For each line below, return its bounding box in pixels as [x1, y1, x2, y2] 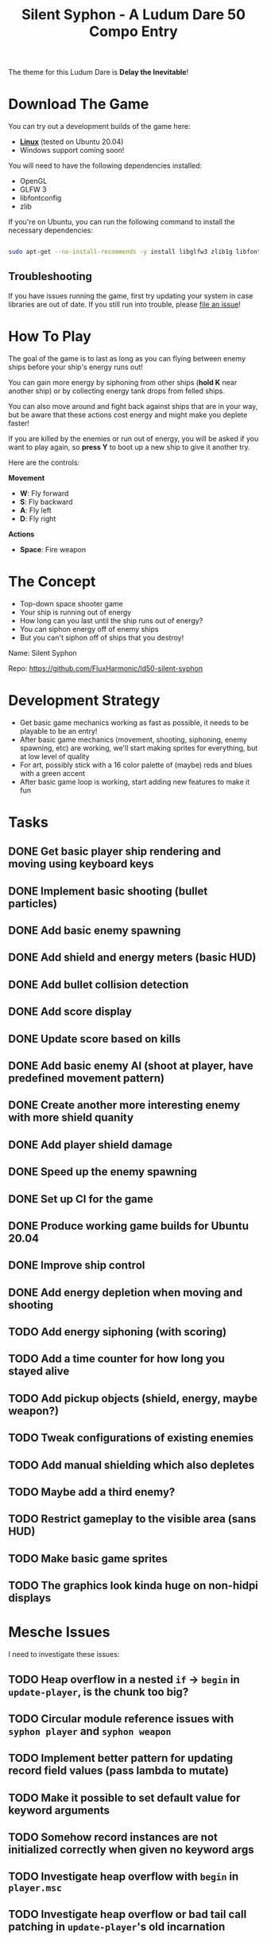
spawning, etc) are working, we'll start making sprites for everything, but [19, 742, 258, 753]
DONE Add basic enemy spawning [8, 923, 181, 937]
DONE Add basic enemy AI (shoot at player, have [8, 1058, 253, 1072]
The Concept [8, 572, 96, 590]
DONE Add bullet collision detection [8, 977, 189, 992]
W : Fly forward [19, 488, 69, 498]
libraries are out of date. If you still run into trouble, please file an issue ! [8, 299, 241, 309]
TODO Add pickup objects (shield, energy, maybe [8, 1391, 258, 1405]
